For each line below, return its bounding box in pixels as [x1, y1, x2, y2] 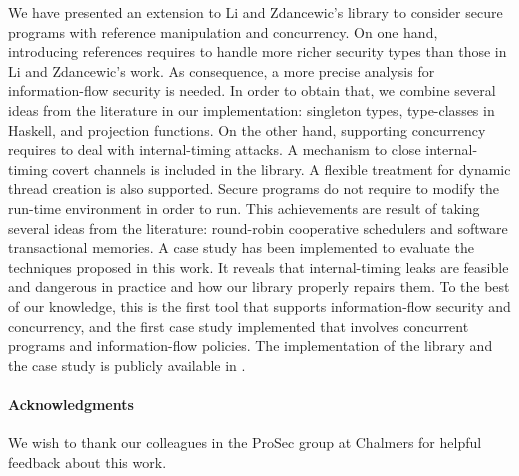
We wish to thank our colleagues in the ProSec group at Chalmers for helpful [8, 432, 482, 453]
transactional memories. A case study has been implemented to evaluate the [8, 237, 474, 258]
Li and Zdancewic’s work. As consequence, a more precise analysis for [8, 60, 435, 81]
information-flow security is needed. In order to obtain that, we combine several [8, 80, 496, 101]
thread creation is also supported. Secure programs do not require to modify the [8, 178, 500, 199]
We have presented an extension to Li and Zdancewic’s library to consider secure [8, 2, 503, 22]
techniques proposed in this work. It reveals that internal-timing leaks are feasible [8, 256, 509, 277]
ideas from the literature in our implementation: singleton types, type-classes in [8, 99, 495, 120]
